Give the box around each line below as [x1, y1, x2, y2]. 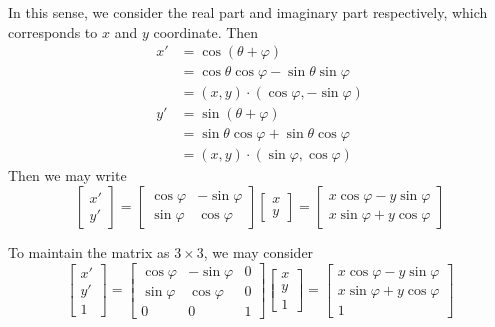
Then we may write [8, 165, 127, 186]
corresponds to [8, 21, 98, 42]
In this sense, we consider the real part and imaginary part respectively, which [8, 2, 488, 22]
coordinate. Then [153, 21, 259, 42]
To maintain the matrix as [8, 241, 170, 262]
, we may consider [203, 241, 314, 262]
